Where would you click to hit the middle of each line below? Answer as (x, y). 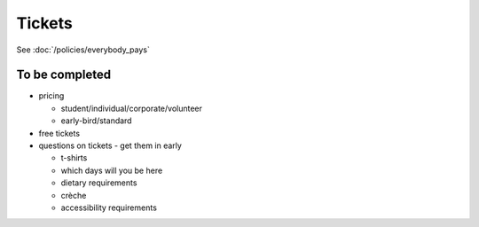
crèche (74, 195)
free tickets (59, 133)
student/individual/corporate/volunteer (132, 108)
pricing (51, 96)
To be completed (64, 75)
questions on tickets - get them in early (110, 145)
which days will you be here (112, 170)
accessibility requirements (109, 207)
